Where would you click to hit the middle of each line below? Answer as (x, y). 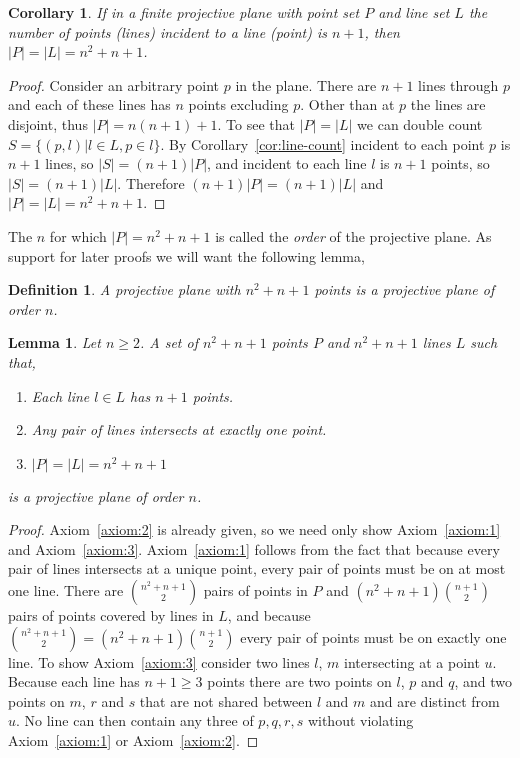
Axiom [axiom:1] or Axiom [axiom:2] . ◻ (133, 740)
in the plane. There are (306, 84)
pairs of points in (255, 590)
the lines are (448, 104)
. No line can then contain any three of (135, 720)
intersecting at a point (412, 661)
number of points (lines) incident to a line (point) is (168, 31)
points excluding (238, 104)
